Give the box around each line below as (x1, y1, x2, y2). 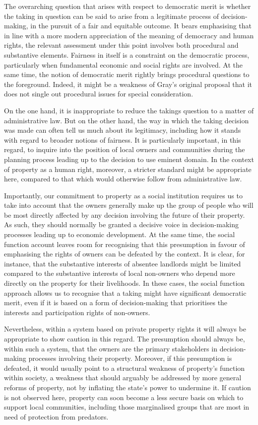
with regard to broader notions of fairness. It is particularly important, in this (4, 134, 241, 145)
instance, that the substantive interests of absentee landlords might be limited (4, 258, 241, 268)
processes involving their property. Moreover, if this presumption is (28, 353, 232, 363)
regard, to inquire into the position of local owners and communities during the (4, 144, 245, 155)
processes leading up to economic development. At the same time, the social (4, 229, 235, 240)
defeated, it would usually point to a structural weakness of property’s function (4, 362, 245, 373)
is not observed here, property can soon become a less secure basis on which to (4, 392, 244, 402)
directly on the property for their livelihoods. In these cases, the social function (4, 278, 245, 288)
